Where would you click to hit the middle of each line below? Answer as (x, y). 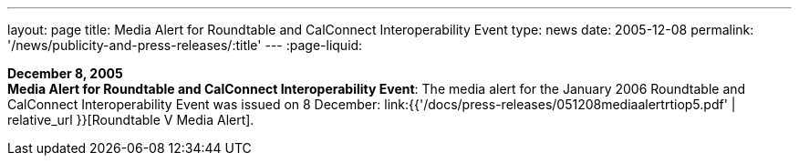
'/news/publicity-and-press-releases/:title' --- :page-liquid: (185, 45)
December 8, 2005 (65, 73)
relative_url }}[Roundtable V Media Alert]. (131, 120)
